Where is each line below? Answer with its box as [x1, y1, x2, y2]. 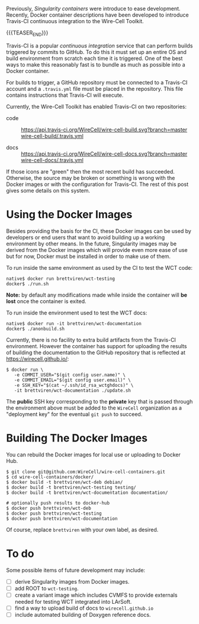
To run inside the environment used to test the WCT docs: [6, 309, 147, 316]
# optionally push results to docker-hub [6, 500, 110, 506]
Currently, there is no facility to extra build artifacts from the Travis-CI [6, 336, 176, 343]
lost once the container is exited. [6, 297, 87, 305]
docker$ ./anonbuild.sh [6, 326, 65, 332]
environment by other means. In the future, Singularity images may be [6, 240, 176, 247]
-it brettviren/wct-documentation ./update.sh [14, 387, 131, 393]
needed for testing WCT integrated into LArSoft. [14, 598, 132, 605]
